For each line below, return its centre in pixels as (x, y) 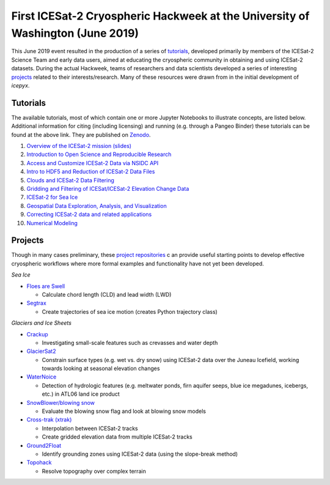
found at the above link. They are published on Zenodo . (81, 135)
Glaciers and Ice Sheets (41, 323)
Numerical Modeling (52, 223)
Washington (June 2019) (75, 33)
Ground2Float (44, 445)
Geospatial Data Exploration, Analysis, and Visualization (97, 205)
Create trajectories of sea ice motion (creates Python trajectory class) (130, 311)
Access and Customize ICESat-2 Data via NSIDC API (93, 163)
